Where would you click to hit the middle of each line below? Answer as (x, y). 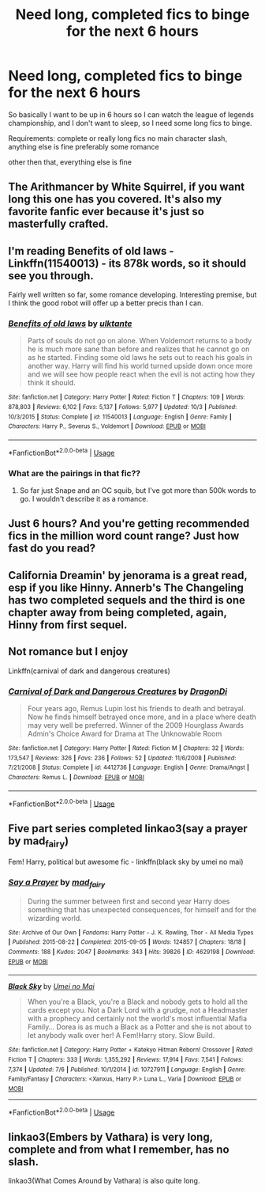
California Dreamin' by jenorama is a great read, (128, 575)
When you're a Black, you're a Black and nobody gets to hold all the (138, 1002)
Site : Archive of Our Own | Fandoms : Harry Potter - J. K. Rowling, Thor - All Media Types (131, 932)
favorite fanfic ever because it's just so (106, 212)
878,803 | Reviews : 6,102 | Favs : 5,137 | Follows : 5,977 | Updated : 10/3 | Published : (123, 407)
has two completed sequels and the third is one (127, 600)
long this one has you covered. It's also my (115, 199)
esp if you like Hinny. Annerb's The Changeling (126, 587)
